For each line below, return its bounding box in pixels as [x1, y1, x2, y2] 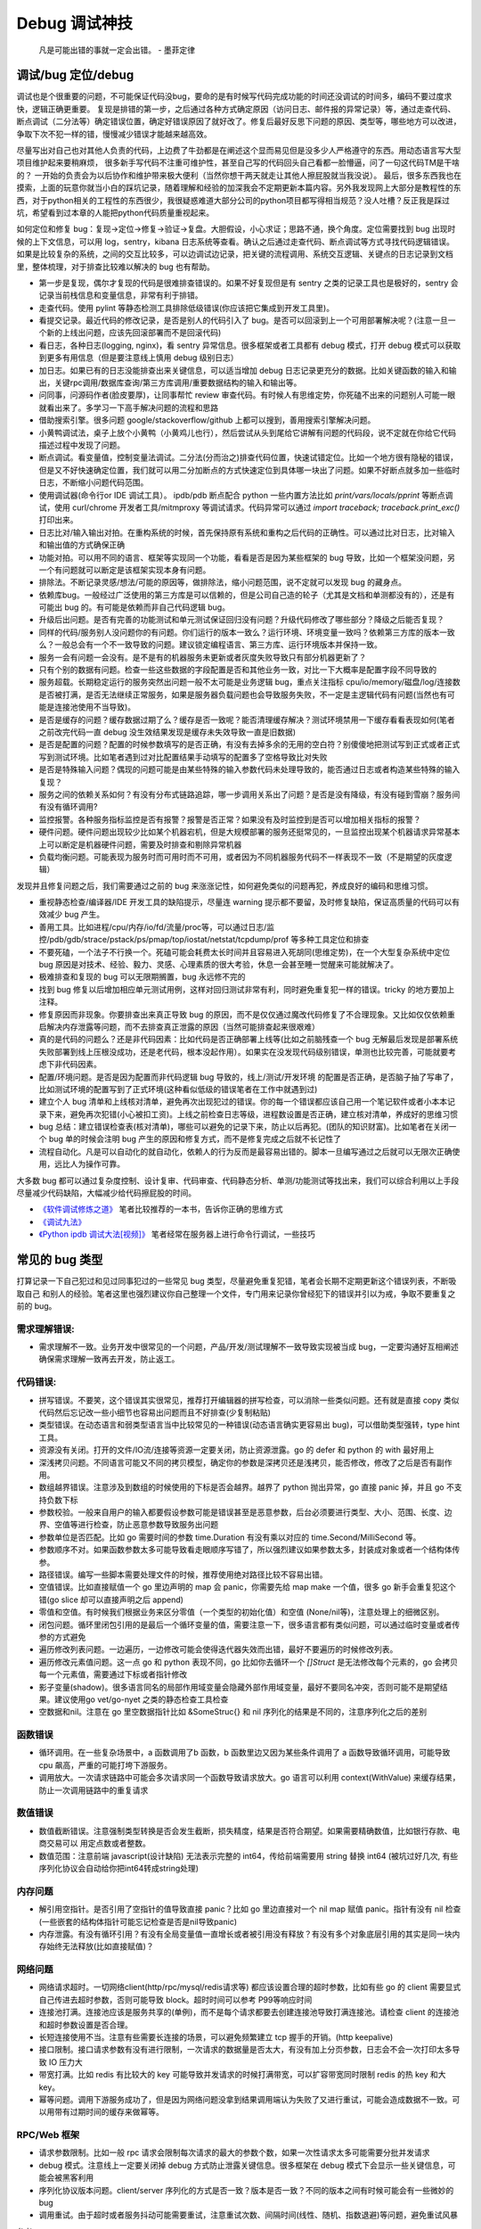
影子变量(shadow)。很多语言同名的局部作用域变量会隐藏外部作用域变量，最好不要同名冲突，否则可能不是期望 [38, 1682, 440, 1692]
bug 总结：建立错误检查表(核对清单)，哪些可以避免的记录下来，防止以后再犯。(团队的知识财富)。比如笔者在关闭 [38, 1122, 449, 1132]
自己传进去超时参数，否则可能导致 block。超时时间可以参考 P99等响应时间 [38, 1994, 313, 2005]
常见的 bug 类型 [16, 1253, 103, 1268]
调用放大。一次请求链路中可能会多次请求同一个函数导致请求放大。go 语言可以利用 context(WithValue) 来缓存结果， [38, 1773, 461, 1783]
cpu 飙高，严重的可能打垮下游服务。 [38, 1759, 173, 1770]
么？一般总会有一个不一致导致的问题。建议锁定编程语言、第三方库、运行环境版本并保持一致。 [38, 639, 382, 650]
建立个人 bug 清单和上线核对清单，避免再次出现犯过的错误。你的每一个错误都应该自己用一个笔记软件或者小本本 [38, 1097, 448, 1107]
